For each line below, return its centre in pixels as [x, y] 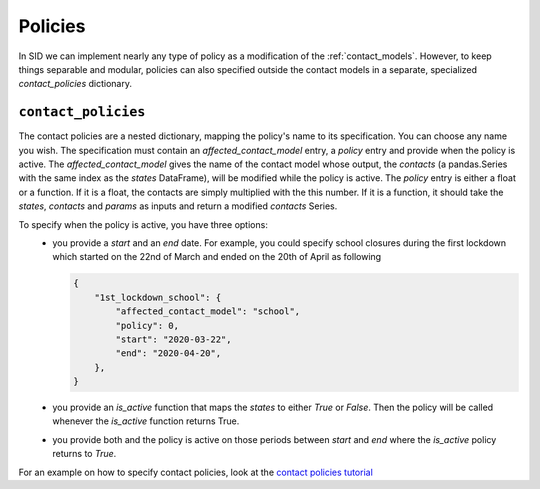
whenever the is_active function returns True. [146, 421]
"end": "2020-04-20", [168, 353]
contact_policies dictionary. [75, 84]
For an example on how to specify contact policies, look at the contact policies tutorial [196, 472]
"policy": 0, [147, 325]
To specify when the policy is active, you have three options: [143, 224]
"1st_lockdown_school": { [158, 297]
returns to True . [84, 454]
